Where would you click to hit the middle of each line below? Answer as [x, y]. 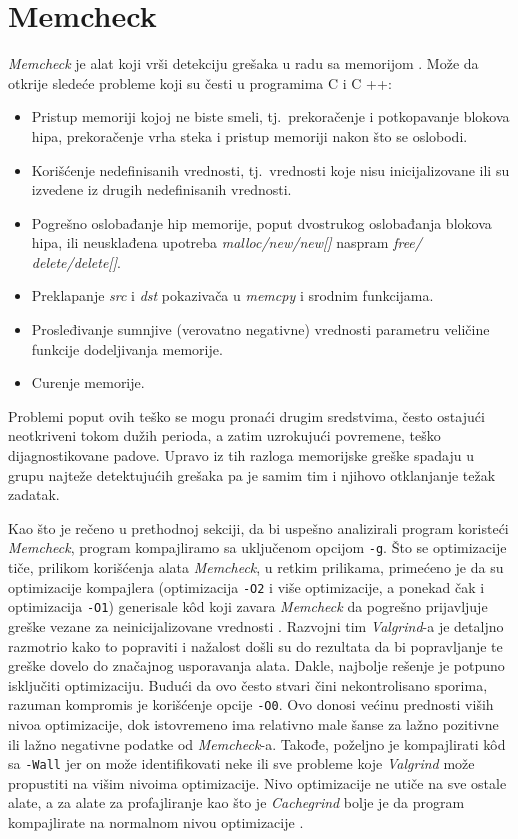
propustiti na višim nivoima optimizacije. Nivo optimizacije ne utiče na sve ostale [257, 782]
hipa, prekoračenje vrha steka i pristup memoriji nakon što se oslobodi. [249, 135]
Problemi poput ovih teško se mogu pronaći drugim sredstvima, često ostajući [246, 415]
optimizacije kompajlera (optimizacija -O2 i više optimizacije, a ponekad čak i [246, 586]
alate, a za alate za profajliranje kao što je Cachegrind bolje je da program [236, 802]
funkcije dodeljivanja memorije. [127, 348]
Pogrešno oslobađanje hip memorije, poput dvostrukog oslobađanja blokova [261, 222]
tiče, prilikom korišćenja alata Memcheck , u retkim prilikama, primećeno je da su [256, 567]
